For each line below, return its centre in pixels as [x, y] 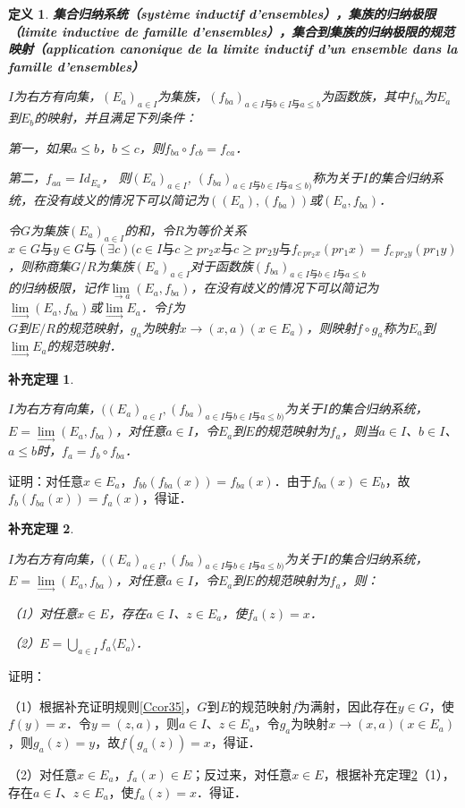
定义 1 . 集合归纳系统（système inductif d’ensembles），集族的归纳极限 [222, 13]
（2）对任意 [42, 774]
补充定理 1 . [41, 378]
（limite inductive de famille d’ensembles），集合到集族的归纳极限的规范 [232, 31]
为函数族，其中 [364, 96]
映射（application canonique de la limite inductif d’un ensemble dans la [233, 49]
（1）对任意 [43, 612]
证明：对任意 [46, 480]
